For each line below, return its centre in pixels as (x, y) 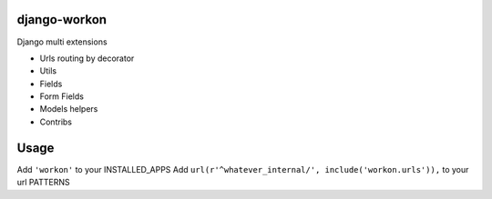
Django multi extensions (62, 42)
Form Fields (61, 96)
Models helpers (69, 109)
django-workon (62, 20)
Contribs (56, 122)
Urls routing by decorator (87, 58)
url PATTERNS (43, 183)
